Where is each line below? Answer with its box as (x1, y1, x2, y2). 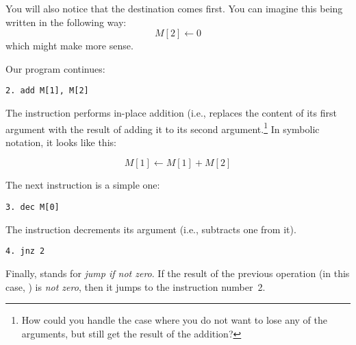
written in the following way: (5, 14, 127, 29)
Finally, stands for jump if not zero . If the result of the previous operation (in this (5, 265, 350, 280)
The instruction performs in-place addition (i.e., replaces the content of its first (5, 106, 337, 120)
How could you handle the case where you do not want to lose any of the (21, 313, 328, 327)
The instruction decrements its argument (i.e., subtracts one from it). (5, 222, 296, 236)
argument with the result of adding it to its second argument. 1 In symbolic (5, 119, 320, 136)
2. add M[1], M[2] (5, 86, 89, 96)
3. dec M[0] (5, 202, 60, 213)
